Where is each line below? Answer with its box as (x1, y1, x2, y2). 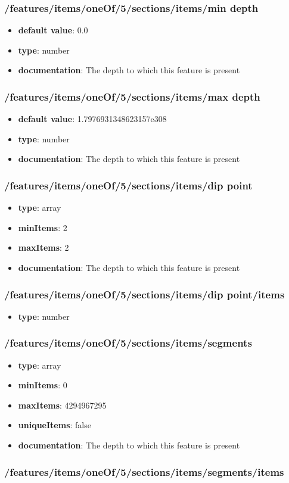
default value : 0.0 (18, 24, 88, 36)
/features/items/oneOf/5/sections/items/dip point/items (4, 286, 285, 301)
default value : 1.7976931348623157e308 (18, 113, 167, 125)
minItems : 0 (18, 379, 67, 391)
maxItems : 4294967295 (18, 398, 107, 411)
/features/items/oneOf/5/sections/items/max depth (4, 89, 260, 104)
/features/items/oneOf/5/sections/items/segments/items (4, 464, 284, 479)
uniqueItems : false (18, 419, 91, 431)
